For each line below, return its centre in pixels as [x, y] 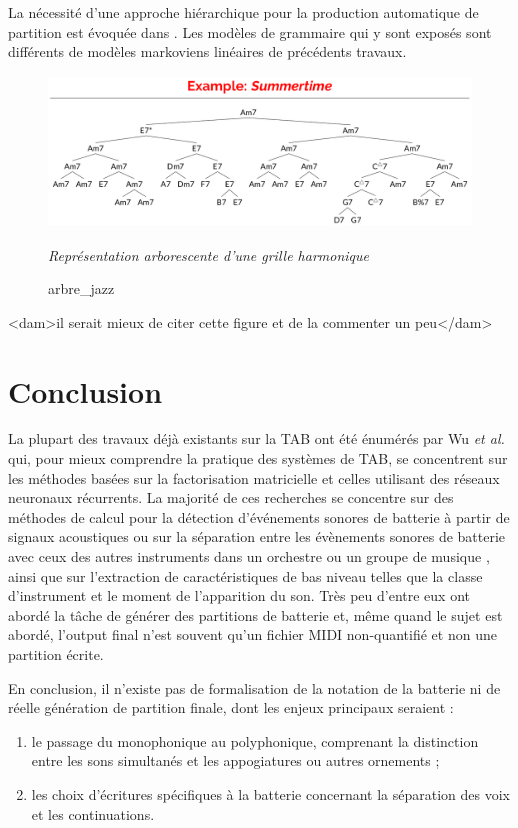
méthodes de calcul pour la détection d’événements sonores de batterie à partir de [259, 516]
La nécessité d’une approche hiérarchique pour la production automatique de [243, 12]
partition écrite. [56, 653]
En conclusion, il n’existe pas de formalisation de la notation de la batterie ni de [254, 687]
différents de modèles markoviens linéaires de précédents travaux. [207, 51]
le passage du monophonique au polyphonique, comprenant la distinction [255, 740]
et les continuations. [93, 813]
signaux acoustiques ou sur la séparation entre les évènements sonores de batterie [257, 536]
